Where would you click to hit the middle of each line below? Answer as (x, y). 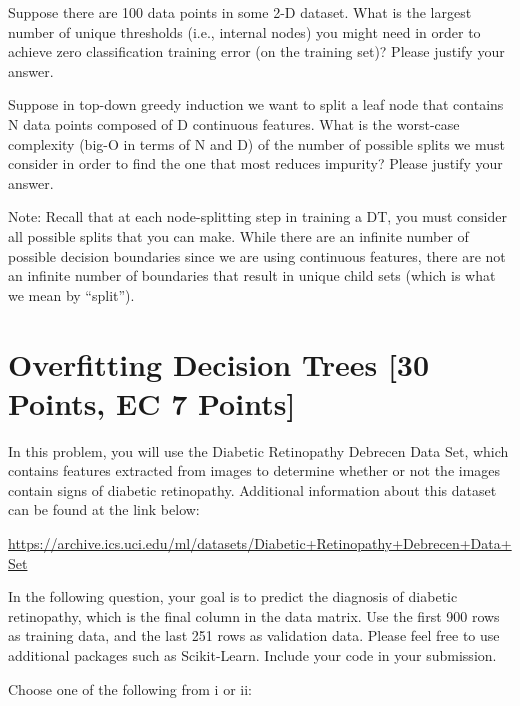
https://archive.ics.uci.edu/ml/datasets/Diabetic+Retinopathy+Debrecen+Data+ (260, 543)
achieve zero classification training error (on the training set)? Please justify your (256, 51)
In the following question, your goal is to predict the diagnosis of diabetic (233, 596)
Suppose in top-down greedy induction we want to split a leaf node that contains (256, 104)
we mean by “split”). (71, 294)
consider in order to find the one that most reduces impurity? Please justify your (255, 163)
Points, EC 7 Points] (152, 402)
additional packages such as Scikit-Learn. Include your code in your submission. (252, 654)
